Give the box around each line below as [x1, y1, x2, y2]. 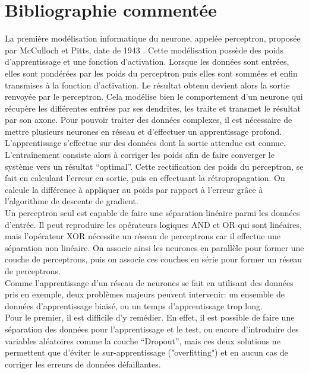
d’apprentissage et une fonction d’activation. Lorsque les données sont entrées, [5, 55, 289, 68]
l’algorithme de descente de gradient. [5, 195, 138, 207]
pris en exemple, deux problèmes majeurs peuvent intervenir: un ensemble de [5, 288, 285, 300]
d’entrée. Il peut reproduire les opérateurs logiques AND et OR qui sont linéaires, [5, 218, 302, 230]
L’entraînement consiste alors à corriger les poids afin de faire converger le [5, 148, 275, 161]
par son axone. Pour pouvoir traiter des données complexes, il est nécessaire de [5, 113, 292, 126]
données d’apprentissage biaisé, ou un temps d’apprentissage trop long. [5, 299, 263, 312]
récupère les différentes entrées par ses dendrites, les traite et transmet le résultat [5, 102, 301, 114]
